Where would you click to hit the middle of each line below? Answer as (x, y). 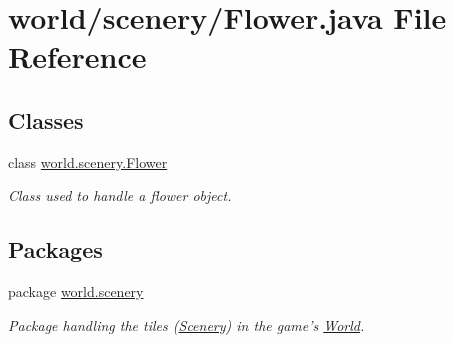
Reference (77, 56)
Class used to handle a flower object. (120, 195)
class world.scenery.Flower (88, 161)
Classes (46, 119)
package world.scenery (76, 291)
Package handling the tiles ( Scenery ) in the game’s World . (186, 324)
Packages (55, 249)
